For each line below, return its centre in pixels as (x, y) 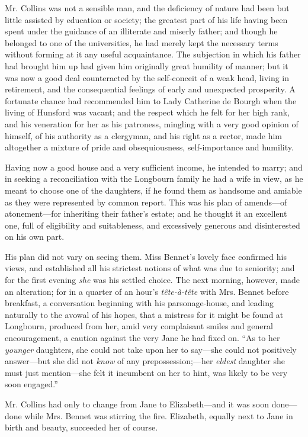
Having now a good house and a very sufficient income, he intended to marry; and (154, 167)
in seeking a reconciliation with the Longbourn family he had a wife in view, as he (154, 179)
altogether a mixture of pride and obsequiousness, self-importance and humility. (149, 147)
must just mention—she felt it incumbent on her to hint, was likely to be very (146, 372)
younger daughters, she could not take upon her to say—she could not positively (151, 349)
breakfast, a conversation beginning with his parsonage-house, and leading (139, 303)
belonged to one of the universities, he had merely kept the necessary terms (142, 42)
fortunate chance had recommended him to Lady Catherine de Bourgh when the (151, 100)
